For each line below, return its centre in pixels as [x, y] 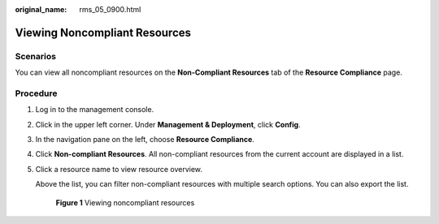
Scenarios [36, 56]
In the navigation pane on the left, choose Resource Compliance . [145, 140]
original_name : [41, 9]
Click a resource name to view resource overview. [119, 169]
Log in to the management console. [95, 110]
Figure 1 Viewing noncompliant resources [125, 202]
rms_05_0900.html [110, 9]
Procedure [36, 93]
